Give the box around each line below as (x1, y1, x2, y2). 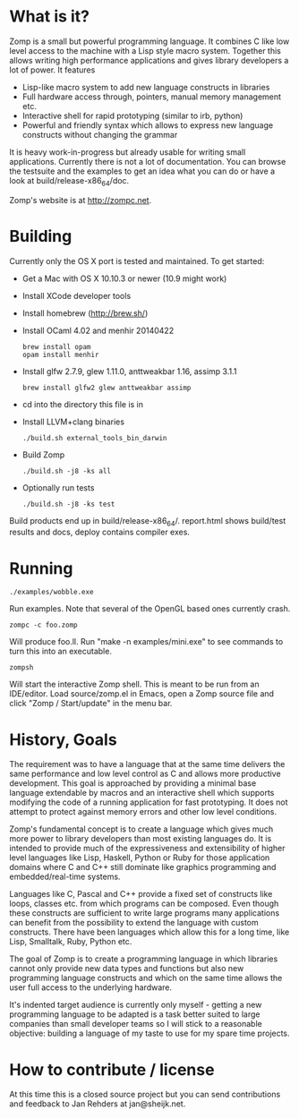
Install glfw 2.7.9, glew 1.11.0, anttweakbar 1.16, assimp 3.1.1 (21, 365, 237, 377)
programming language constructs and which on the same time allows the (9, 973, 283, 984)
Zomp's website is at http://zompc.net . (9, 194, 152, 205)
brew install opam (21, 342, 91, 351)
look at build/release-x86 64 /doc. (9, 175, 130, 188)
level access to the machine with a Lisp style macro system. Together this (9, 45, 282, 55)
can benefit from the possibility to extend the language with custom (9, 917, 260, 928)
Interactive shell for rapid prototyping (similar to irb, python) (21, 110, 243, 121)
